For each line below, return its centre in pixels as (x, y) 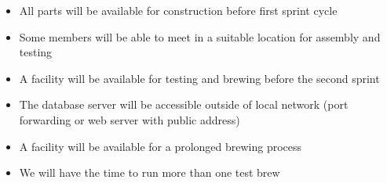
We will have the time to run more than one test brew (150, 172)
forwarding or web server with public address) (130, 119)
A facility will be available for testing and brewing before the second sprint (199, 78)
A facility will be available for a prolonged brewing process (161, 146)
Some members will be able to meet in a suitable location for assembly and (200, 36)
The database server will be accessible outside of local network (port (184, 104)
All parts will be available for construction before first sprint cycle (178, 10)
